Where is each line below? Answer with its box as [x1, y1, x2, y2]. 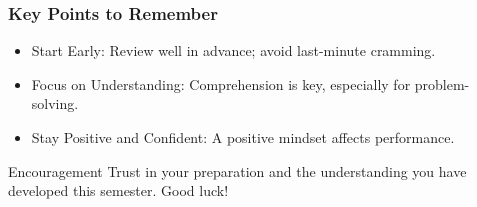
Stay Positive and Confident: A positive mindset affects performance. [31, 127, 455, 147]
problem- [414, 73, 470, 94]
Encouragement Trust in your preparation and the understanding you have [8, 160, 467, 181]
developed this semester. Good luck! [8, 180, 229, 201]
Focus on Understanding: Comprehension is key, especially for [31, 73, 411, 94]
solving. [31, 93, 79, 114]
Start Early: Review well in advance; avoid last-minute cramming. [31, 40, 436, 61]
